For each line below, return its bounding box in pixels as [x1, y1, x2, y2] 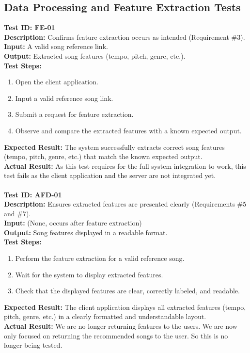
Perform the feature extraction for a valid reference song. [15, 253, 185, 263]
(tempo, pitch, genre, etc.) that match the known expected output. [4, 151, 203, 161]
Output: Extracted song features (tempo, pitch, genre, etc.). [4, 50, 186, 61]
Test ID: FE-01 [4, 22, 55, 32]
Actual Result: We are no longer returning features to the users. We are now [4, 321, 237, 331]
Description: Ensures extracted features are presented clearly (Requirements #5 [4, 199, 247, 209]
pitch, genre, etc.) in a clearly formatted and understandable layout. [4, 311, 206, 321]
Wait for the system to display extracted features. [15, 269, 163, 279]
